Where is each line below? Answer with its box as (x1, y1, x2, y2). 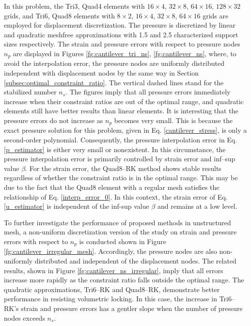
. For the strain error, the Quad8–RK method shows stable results (25, 163, 221, 173)
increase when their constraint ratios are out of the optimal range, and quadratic (4, 96, 244, 106)
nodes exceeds (4, 312, 45, 323)
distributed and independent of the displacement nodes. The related (34, 256, 236, 266)
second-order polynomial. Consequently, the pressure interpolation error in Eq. (4, 135, 237, 145)
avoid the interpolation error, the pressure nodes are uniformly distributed (4, 58, 224, 68)
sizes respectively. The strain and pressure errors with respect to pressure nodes (4, 39, 240, 49)
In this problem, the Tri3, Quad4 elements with (4, 1, 145, 11)
